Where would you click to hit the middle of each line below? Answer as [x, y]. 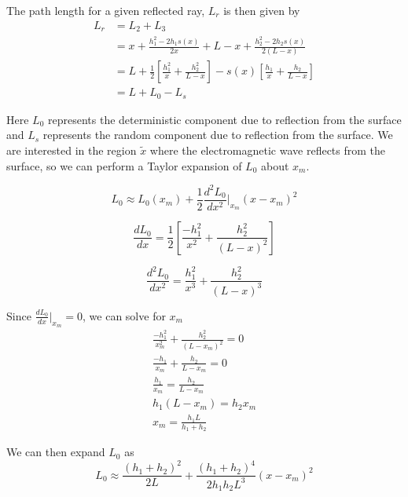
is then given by [262, 10]
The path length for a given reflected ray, [106, 10]
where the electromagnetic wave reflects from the [268, 150]
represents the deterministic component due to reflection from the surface [224, 119]
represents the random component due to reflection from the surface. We [218, 135]
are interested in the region [72, 150]
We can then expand [56, 452]
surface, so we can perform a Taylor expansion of [124, 165]
